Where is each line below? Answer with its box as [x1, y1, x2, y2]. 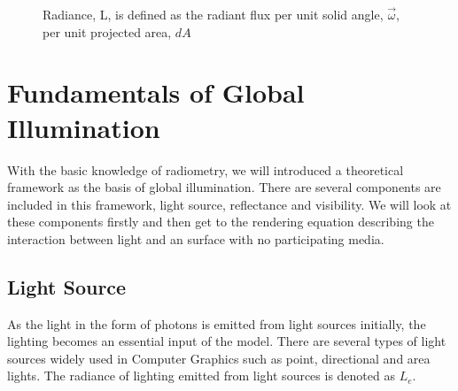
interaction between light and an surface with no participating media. [7, 229, 384, 248]
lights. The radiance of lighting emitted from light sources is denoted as [7, 366, 395, 385]
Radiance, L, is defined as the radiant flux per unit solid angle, [43, 5, 384, 23]
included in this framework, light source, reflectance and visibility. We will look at [7, 195, 452, 213]
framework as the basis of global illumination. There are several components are [7, 178, 441, 196]
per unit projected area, [43, 22, 172, 41]
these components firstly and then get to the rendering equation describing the [7, 212, 434, 231]
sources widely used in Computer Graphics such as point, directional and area [7, 349, 431, 367]
